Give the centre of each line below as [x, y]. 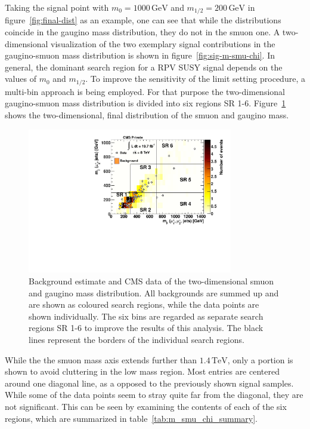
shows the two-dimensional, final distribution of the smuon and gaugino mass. [147, 115]
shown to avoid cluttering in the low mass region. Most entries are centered [142, 371]
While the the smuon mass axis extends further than [101, 359]
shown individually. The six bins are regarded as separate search [146, 316]
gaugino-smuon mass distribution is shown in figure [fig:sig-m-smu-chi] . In [140, 55]
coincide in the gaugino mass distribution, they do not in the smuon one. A [142, 32]
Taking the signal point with [57, 7]
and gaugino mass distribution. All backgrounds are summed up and [154, 292]
